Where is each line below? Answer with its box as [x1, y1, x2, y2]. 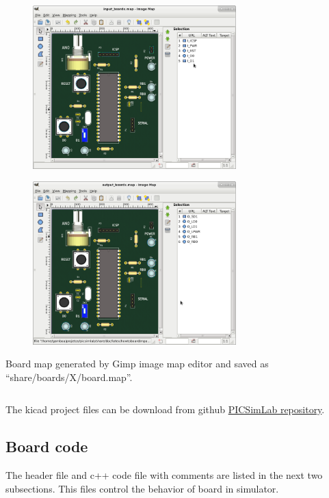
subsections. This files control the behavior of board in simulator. [5, 481, 279, 495]
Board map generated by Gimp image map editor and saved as [5, 356, 269, 371]
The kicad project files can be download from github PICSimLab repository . [5, 402, 325, 417]
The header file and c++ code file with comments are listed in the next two [5, 468, 323, 482]
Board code [5, 436, 88, 457]
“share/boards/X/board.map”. [5, 369, 133, 384]
